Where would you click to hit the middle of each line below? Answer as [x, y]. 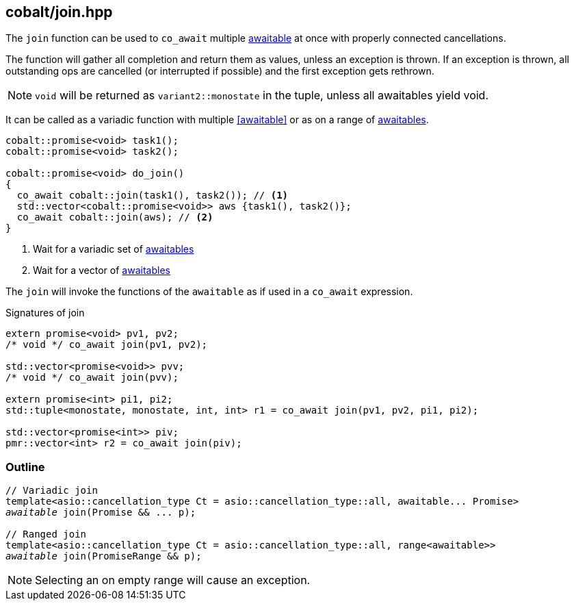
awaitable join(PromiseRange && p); [104, 556]
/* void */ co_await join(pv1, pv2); [107, 345]
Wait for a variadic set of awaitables [114, 249]
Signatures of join [45, 313]
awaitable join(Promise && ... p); [101, 513]
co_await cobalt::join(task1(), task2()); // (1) [153, 195]
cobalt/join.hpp [59, 12]
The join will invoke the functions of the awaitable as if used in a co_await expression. [209, 292]
